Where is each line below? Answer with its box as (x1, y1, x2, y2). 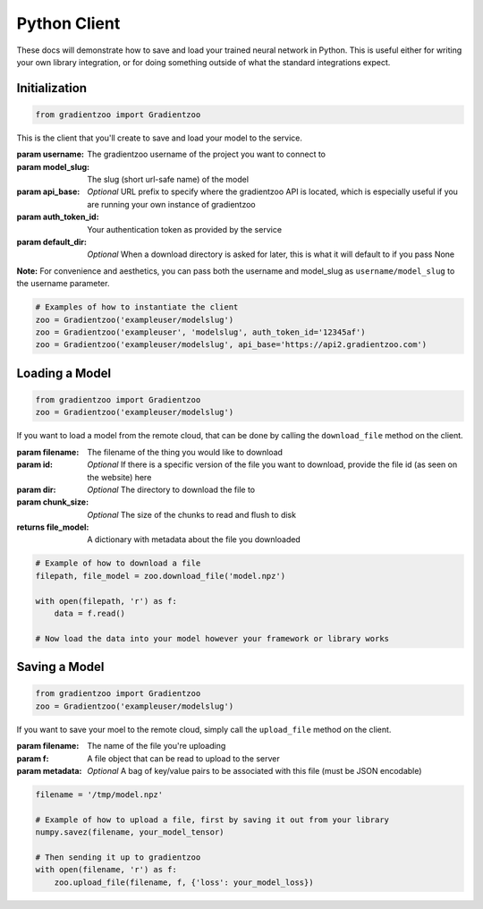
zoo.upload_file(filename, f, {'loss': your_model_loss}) (54, 877, 314, 888)
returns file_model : (16, 522, 89, 532)
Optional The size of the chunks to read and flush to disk (87, 509, 297, 520)
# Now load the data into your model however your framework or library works (35, 633, 389, 643)
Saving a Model (16, 659, 105, 675)
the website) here (87, 471, 152, 482)
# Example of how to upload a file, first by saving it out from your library (35, 814, 389, 825)
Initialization (16, 81, 88, 96)
